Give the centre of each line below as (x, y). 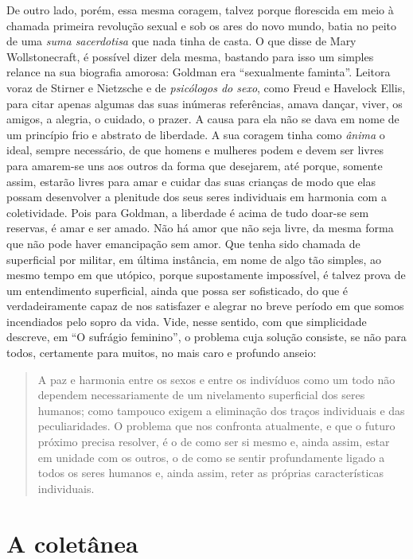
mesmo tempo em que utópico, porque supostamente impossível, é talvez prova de (206, 275)
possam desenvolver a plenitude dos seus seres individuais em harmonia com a (197, 197)
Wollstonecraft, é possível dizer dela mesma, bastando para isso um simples (190, 56)
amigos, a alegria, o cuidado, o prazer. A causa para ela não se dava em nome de (203, 119)
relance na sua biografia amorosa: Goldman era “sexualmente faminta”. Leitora (199, 72)
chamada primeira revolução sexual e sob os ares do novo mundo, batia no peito (202, 25)
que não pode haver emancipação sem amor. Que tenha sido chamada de (183, 243)
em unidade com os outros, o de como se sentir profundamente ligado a (211, 457)
